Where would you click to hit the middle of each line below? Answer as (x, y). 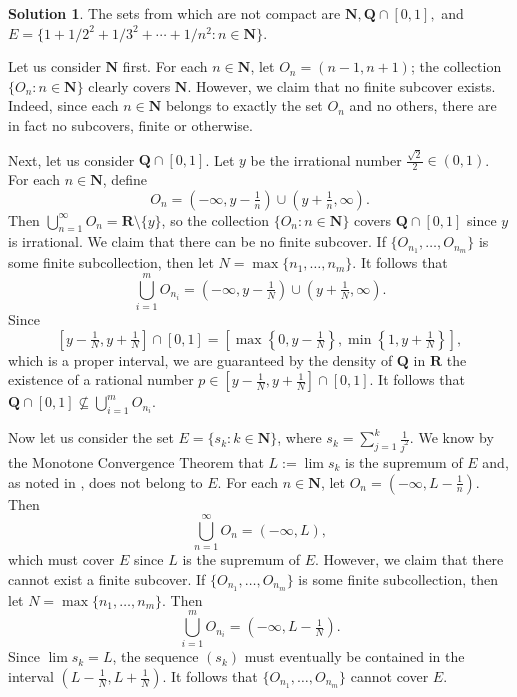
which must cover (61, 559)
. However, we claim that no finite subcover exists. (341, 85)
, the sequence (155, 656)
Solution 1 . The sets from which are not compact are (174, 13)
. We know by (451, 437)
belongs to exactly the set (244, 105)
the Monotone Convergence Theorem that (136, 461)
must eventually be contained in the (354, 656)
